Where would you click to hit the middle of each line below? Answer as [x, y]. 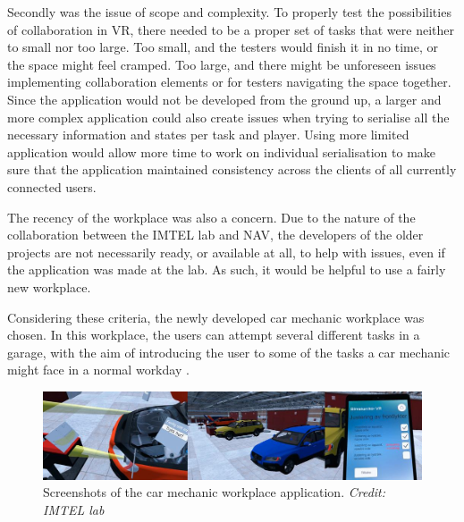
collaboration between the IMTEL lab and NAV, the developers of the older [215, 235]
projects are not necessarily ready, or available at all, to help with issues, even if [226, 252]
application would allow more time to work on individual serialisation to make [222, 152]
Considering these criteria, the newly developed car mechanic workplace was [216, 317]
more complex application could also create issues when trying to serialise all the [228, 117]
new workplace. [49, 286]
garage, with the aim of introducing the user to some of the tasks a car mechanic [229, 352]
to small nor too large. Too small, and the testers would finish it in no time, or [223, 47]
